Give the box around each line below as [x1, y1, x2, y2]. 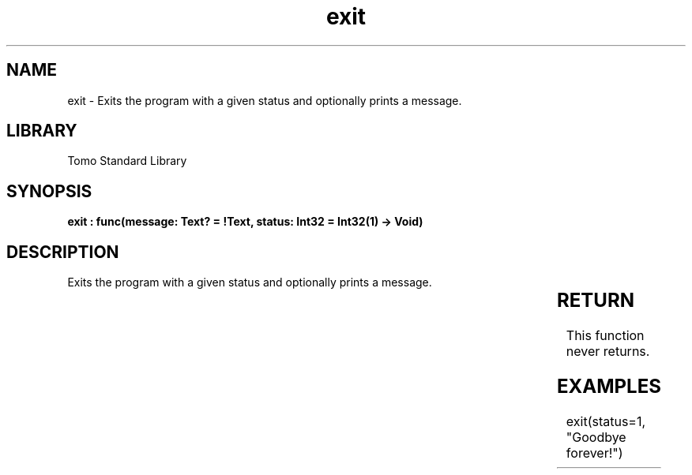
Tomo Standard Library [67, 154, 187, 168]
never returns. [566, 343, 650, 360]
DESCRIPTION [6, 241, 119, 262]
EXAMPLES [556, 374, 661, 398]
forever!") [566, 444, 623, 461]
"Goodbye [566, 428, 626, 445]
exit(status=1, [566, 413, 646, 429]
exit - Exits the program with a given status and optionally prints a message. [67, 93, 462, 107]
